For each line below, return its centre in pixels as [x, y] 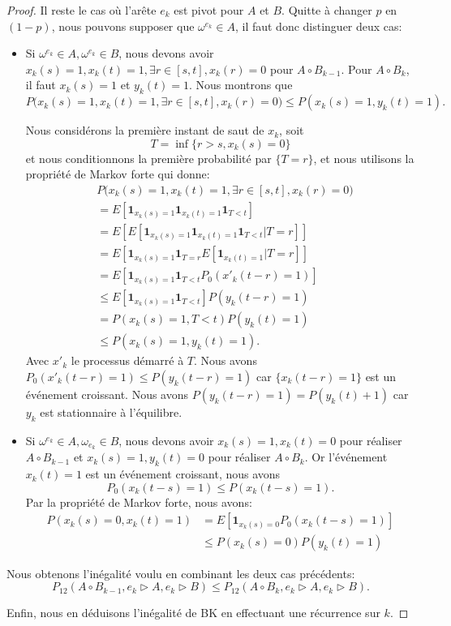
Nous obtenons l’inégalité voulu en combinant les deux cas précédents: [181, 573]
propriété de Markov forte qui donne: [118, 174]
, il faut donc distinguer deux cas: [318, 26]
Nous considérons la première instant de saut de [145, 130]
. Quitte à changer [327, 10]
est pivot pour [209, 10]
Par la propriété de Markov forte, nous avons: [139, 502]
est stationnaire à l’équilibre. [111, 412]
